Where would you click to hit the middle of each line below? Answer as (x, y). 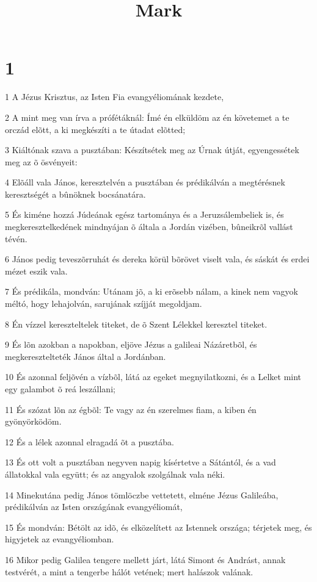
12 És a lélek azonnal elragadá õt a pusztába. (89, 441)
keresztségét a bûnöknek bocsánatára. (75, 194)
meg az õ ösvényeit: (41, 161)
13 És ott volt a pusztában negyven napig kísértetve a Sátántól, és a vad (140, 462)
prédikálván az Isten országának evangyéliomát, (94, 507)
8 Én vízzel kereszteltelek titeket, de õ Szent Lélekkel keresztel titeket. (136, 324)
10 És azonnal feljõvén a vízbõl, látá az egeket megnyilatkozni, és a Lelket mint (153, 377)
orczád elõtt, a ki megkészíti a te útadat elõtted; (95, 129)
